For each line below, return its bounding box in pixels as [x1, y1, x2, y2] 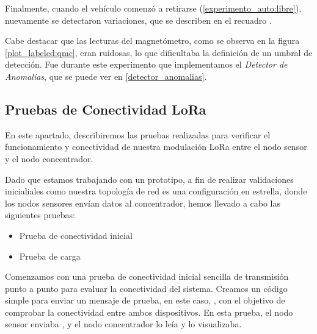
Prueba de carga [19, 249, 81, 262]
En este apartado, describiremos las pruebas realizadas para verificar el [5, 128, 271, 141]
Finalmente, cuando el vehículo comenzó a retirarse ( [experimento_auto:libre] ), [5, 2, 302, 14]
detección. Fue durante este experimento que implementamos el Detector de [5, 58, 288, 71]
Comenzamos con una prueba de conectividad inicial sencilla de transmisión [5, 270, 289, 283]
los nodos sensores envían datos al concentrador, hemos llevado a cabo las [5, 196, 281, 209]
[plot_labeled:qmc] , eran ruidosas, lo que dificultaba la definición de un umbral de [5, 46, 313, 59]
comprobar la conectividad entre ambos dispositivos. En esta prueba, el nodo [5, 305, 293, 318]
